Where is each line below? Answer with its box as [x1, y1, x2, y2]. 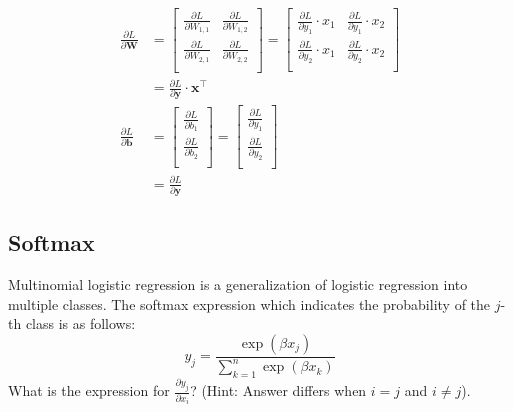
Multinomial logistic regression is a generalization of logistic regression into [8, 274, 468, 295]
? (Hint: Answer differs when [190, 380, 367, 401]
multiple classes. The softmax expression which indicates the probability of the [8, 293, 491, 314]
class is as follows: [25, 313, 136, 334]
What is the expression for [8, 380, 170, 401]
